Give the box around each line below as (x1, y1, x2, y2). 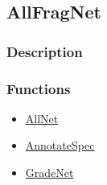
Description (6, 41, 83, 61)
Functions (6, 78, 71, 98)
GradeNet (25, 164, 74, 181)
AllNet (25, 109, 59, 126)
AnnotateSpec (25, 137, 95, 154)
